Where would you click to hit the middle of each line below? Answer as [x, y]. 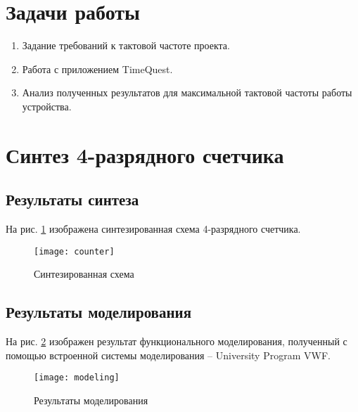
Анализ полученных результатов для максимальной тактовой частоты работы [187, 92]
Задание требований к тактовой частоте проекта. [126, 45]
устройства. [47, 106]
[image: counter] [74, 251]
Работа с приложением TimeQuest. [97, 69]
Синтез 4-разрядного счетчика [145, 154]
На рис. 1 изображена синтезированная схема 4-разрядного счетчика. [153, 229]
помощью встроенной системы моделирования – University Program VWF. [168, 355]
